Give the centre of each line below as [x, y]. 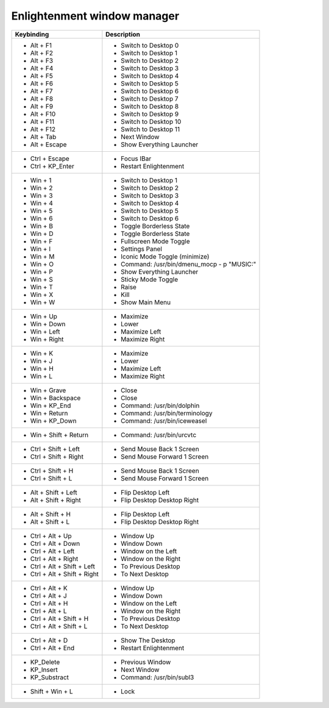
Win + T [41, 287]
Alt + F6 [42, 84]
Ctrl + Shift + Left [55, 449]
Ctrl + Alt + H [49, 603]
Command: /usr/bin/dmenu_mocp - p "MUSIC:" [189, 264]
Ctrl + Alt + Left [52, 551]
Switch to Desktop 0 [150, 45]
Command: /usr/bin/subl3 [157, 677]
